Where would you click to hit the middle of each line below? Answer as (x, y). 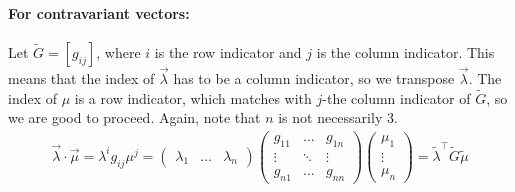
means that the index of (81, 78)
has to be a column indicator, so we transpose (314, 78)
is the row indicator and (228, 51)
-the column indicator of (396, 97)
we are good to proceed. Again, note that (134, 117)
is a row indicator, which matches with (193, 97)
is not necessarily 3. (338, 117)
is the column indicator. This (405, 51)
